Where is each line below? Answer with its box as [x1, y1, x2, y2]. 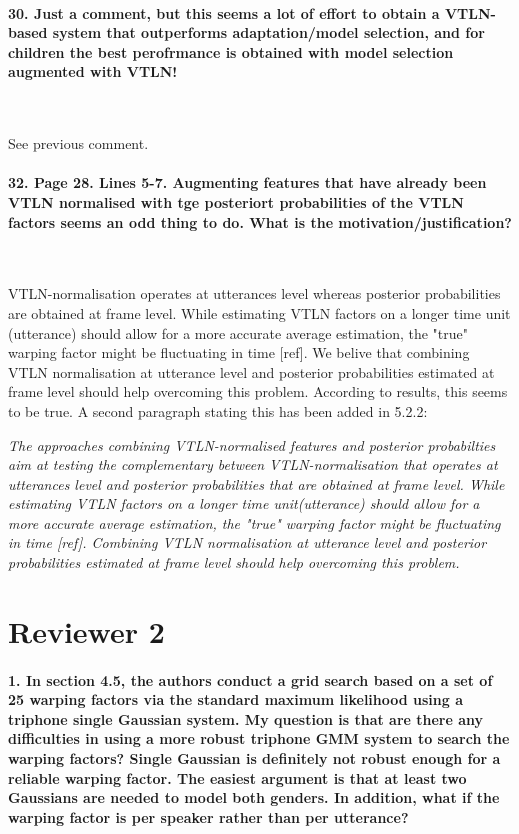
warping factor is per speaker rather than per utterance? [8, 806, 409, 827]
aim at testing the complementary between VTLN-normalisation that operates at [8, 454, 498, 475]
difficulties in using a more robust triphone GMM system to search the [8, 728, 510, 749]
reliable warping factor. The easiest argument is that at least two [8, 767, 467, 788]
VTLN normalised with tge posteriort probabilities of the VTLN [8, 191, 464, 212]
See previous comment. [8, 133, 149, 154]
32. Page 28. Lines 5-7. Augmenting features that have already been [8, 172, 487, 193]
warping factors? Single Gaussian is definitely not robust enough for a [8, 748, 501, 768]
